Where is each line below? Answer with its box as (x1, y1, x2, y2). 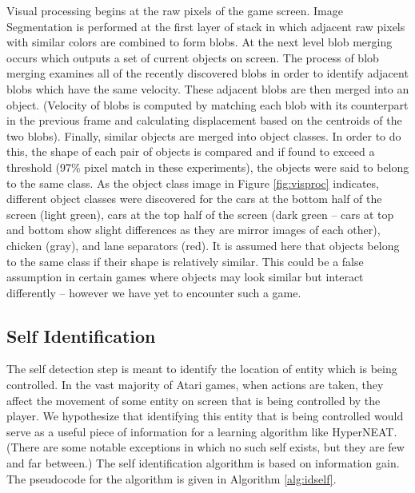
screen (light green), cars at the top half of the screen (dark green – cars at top (6, 205, 394, 222)
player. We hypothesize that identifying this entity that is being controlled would (6, 408, 404, 424)
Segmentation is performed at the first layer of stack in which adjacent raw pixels (6, 18, 405, 34)
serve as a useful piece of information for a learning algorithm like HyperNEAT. (6, 423, 397, 439)
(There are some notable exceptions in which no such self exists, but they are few (6, 439, 405, 455)
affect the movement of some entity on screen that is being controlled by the (6, 392, 381, 408)
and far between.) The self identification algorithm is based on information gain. (6, 455, 400, 471)
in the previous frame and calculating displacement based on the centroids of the (6, 112, 402, 129)
